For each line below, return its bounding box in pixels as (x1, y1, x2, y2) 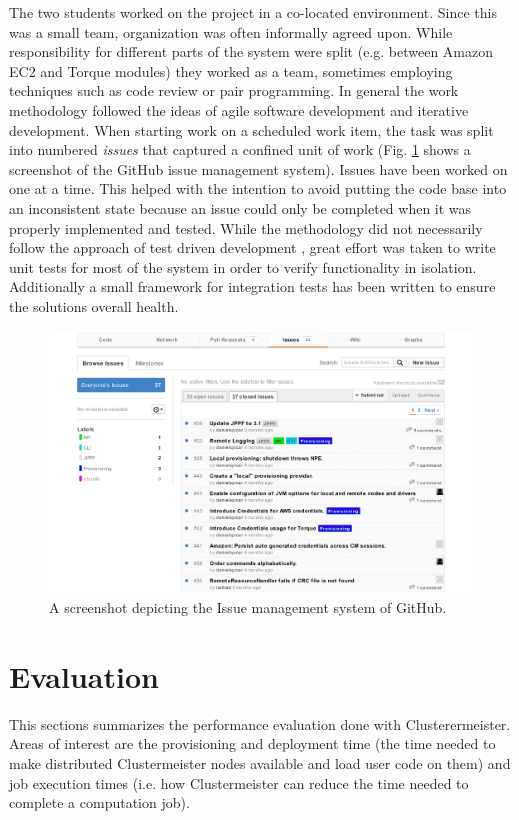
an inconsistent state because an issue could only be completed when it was (9, 197, 472, 218)
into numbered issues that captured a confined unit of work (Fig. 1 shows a (9, 139, 471, 160)
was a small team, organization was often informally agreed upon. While (9, 21, 453, 42)
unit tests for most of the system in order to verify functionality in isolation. (9, 256, 477, 277)
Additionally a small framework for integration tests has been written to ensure (9, 276, 496, 297)
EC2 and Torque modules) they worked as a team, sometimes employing (9, 60, 453, 81)
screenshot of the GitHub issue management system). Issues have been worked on (9, 158, 508, 179)
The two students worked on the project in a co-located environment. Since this (9, 2, 497, 22)
